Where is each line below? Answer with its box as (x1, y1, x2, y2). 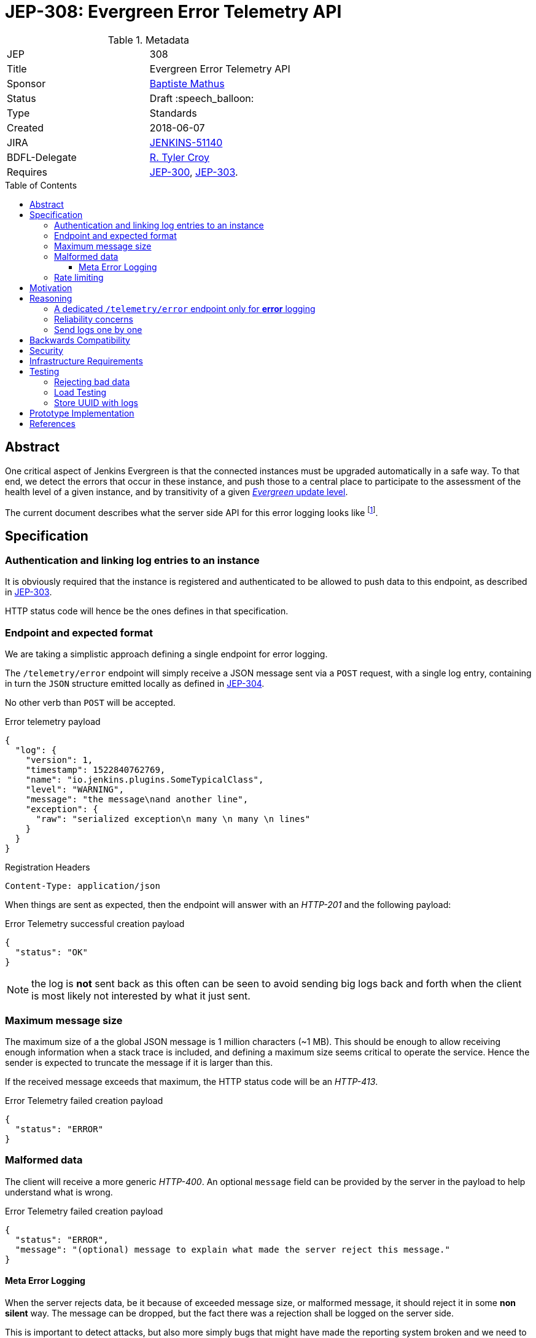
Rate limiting (54, 272, 104, 283)
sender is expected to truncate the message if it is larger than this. (5, 1057, 273, 1068)
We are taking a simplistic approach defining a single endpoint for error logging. (5, 649, 328, 660)
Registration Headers (5, 862, 90, 873)
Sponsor (7, 77, 46, 90)
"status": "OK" (15, 947, 88, 958)
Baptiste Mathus (149, 77, 225, 90)
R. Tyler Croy (149, 151, 210, 163)
